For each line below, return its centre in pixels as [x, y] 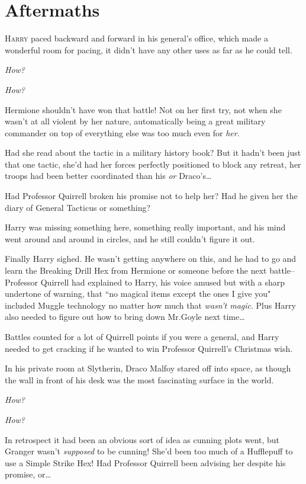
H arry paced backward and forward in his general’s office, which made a [136, 38]
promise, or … [28, 474]
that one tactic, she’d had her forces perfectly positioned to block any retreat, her [153, 164]
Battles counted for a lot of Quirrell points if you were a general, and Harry [142, 336]
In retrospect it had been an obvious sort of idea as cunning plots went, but [142, 439]
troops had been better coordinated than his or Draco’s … [108, 176]
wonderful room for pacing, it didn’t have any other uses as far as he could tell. [149, 49]
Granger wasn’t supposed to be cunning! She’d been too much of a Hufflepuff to [149, 451]
